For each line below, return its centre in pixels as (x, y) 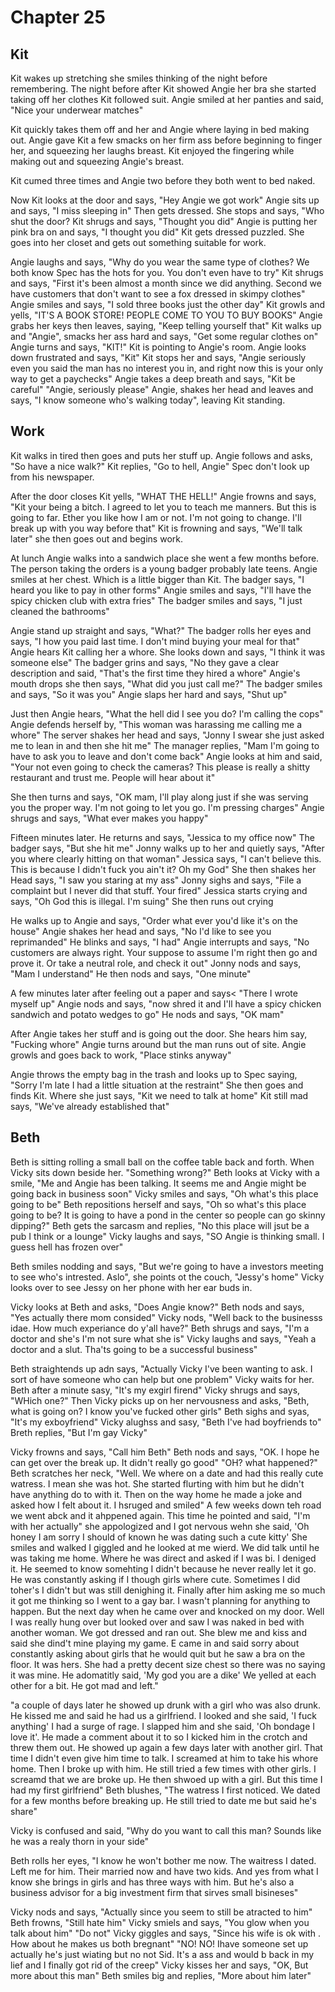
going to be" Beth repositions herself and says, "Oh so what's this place (158, 1204)
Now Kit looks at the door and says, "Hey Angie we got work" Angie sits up (165, 200)
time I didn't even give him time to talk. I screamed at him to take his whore (164, 1758)
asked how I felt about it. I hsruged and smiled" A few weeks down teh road (166, 1505)
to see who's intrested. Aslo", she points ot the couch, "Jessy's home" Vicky (167, 1277)
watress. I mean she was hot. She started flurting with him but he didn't (157, 1483)
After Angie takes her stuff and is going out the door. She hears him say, (159, 1033)
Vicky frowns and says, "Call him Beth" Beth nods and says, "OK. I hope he (165, 1452)
